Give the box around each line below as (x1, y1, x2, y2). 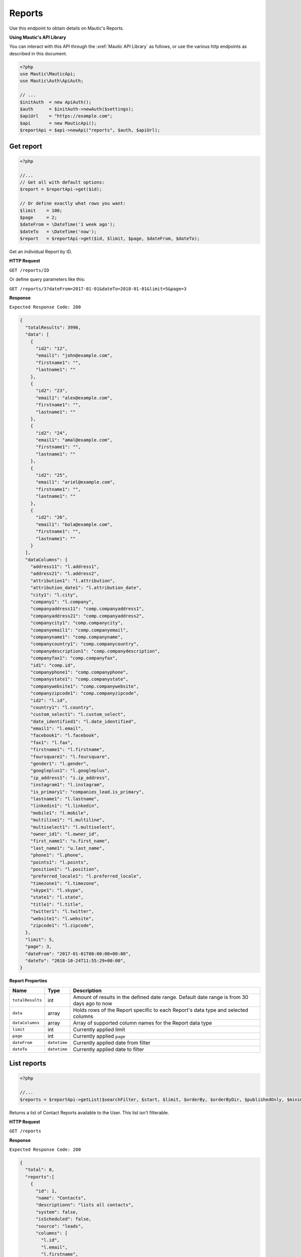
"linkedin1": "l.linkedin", (30, 803, 100, 809)
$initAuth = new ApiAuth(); (20, 99, 92, 105)
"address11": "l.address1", (30, 564, 100, 570)
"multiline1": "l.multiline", (30, 817, 105, 823)
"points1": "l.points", (30, 859, 89, 865)
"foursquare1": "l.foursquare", (30, 754, 110, 759)
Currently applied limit (73, 1026, 125, 1033)
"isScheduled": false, (36, 1216, 92, 1222)
